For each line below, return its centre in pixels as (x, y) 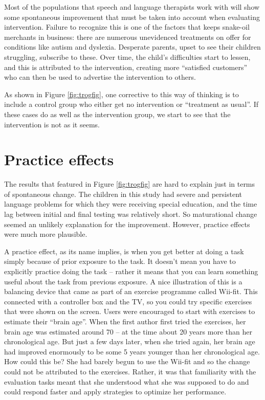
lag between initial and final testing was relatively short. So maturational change (131, 214)
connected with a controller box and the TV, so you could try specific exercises (128, 301)
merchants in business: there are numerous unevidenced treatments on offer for (128, 37)
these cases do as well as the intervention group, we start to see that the (117, 114)
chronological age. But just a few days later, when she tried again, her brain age (130, 341)
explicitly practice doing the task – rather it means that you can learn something (131, 271)
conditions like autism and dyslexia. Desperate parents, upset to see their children (132, 47)
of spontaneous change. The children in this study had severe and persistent (123, 194)
